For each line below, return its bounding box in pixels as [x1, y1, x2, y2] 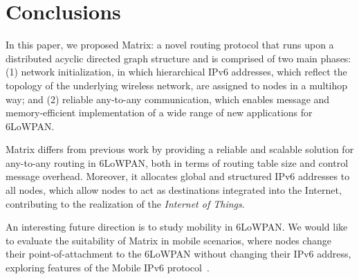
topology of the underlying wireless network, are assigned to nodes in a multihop [6, 78, 348, 92]
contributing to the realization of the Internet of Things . [6, 196, 245, 210]
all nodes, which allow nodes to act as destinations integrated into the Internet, [6, 183, 342, 197]
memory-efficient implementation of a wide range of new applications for [6, 105, 313, 120]
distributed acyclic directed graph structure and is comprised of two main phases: [6, 51, 351, 65]
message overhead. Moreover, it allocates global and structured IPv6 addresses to [6, 169, 350, 183]
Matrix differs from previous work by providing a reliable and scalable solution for [6, 142, 354, 156]
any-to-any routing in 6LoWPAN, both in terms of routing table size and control [6, 155, 349, 170]
